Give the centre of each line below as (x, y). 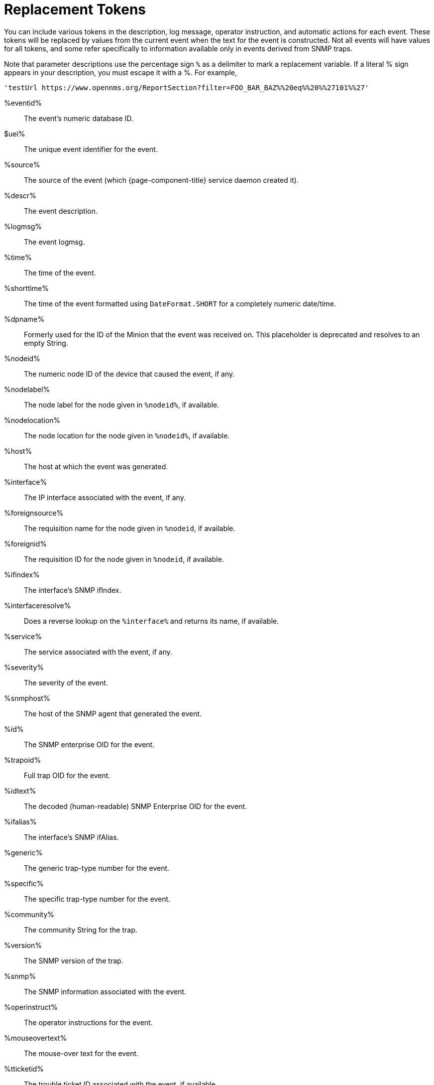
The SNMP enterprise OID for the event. (89, 744)
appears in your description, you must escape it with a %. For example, (120, 72)
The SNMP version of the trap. (74, 960)
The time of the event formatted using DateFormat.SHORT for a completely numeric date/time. (180, 303)
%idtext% (20, 791)
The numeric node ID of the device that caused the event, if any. (129, 374)
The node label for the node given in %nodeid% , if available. (122, 405)
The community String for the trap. (81, 930)
